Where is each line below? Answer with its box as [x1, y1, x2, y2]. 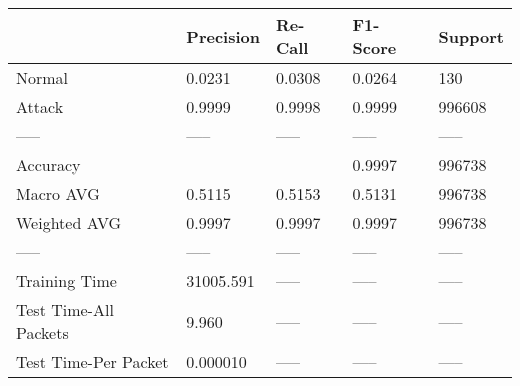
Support [438, 24, 504, 48]
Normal [16, 66, 69, 89]
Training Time [16, 269, 117, 292]
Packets [16, 321, 69, 344]
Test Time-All [16, 298, 114, 321]
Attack [16, 95, 64, 118]
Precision [186, 24, 260, 48]
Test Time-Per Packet [16, 350, 169, 373]
